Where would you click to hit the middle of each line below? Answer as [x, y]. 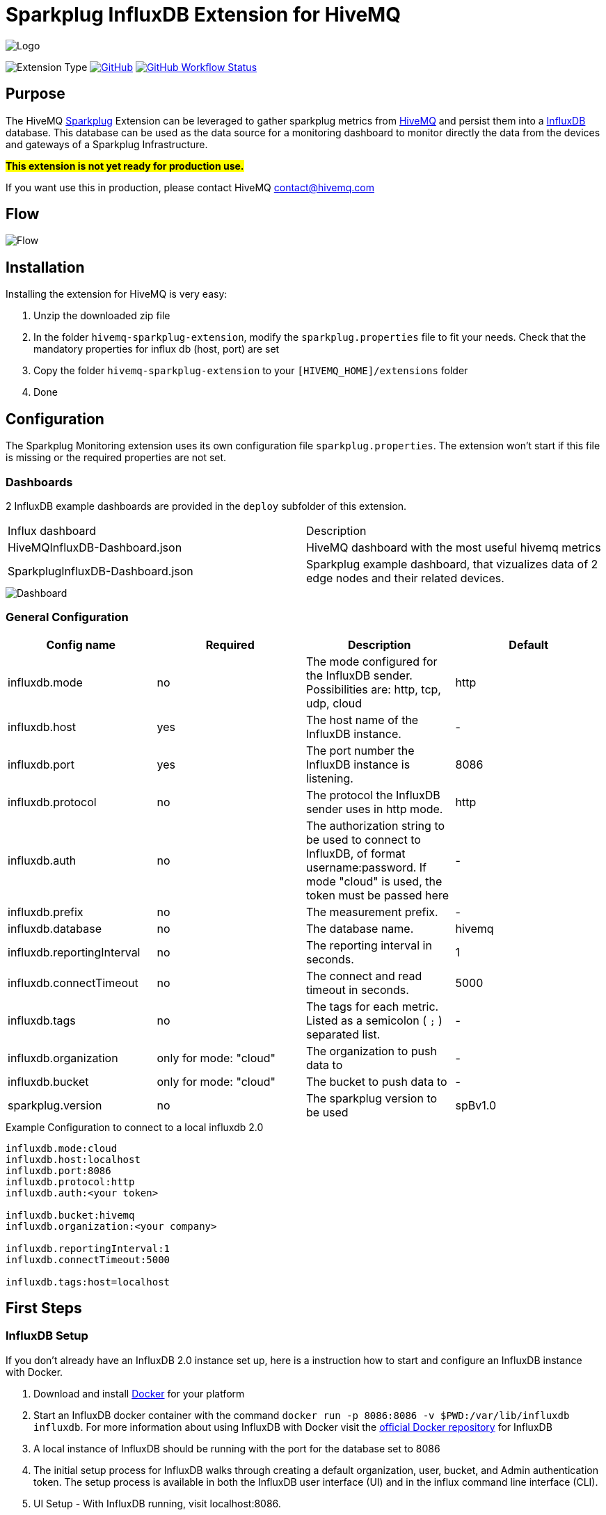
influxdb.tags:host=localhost [88, 1282]
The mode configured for [372, 661]
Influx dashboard [52, 530]
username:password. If [367, 867]
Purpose [35, 94]
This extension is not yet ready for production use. [125, 166]
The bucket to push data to [377, 1081]
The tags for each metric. [373, 1006]
